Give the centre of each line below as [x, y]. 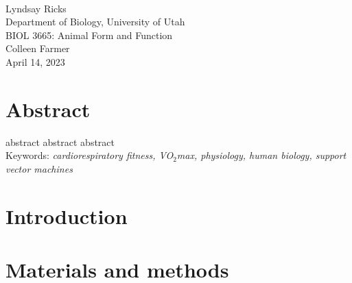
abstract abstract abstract [60, 141]
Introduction [67, 216]
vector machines [39, 168]
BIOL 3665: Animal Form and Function [89, 35]
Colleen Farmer [38, 48]
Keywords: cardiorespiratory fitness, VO [90, 155]
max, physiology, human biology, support [261, 155]
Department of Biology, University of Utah [95, 22]
